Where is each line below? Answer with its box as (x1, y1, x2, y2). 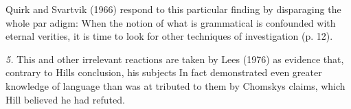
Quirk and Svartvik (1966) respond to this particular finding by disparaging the (5, 2, 341, 16)
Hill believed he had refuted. (5, 92, 125, 106)
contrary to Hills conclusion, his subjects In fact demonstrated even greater (5, 65, 322, 80)
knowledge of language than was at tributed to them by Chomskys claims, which (5, 78, 346, 93)
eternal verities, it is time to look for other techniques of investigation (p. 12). (5, 29, 333, 43)
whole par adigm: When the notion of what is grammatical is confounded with (5, 15, 336, 29)
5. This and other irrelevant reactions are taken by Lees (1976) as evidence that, (5, 51, 344, 66)
